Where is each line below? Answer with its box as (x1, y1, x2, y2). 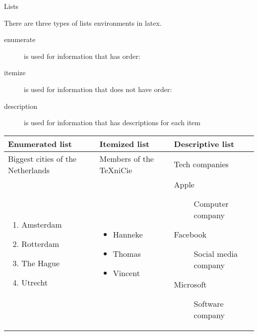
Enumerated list (8, 138, 72, 149)
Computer (193, 197, 229, 209)
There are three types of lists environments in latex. (4, 17, 162, 28)
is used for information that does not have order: (24, 84, 172, 94)
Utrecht (21, 277, 48, 288)
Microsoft (174, 278, 207, 290)
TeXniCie (99, 164, 132, 176)
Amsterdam (21, 219, 62, 231)
